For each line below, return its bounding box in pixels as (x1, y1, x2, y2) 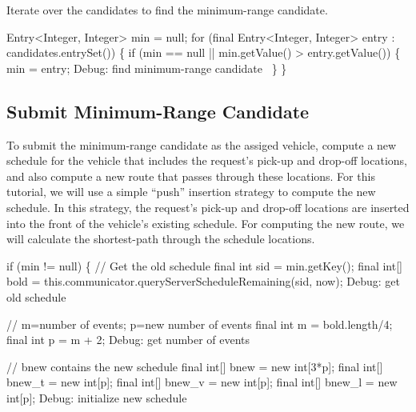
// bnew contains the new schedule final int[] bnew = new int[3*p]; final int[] (6, 358, 383, 374)
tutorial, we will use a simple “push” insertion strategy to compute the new (6, 183, 376, 200)
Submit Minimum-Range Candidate (6, 98, 310, 123)
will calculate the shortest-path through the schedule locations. (6, 230, 315, 247)
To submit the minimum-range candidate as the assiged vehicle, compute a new (6, 136, 397, 153)
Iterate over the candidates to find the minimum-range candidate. (6, 2, 328, 18)
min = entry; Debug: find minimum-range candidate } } (6, 59, 287, 76)
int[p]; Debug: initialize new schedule (6, 389, 187, 406)
